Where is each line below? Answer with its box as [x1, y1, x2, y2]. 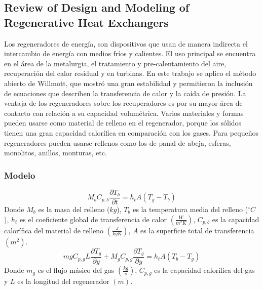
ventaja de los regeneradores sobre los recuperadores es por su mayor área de [4, 98, 243, 108]
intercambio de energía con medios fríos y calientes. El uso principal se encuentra [4, 48, 256, 59]
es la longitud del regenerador [17, 276, 109, 286]
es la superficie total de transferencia [140, 225, 254, 235]
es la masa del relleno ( [38, 204, 110, 214]
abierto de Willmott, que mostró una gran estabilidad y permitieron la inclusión [4, 77, 253, 88]
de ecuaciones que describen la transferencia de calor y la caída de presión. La [4, 88, 246, 98]
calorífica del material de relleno [4, 225, 104, 235]
